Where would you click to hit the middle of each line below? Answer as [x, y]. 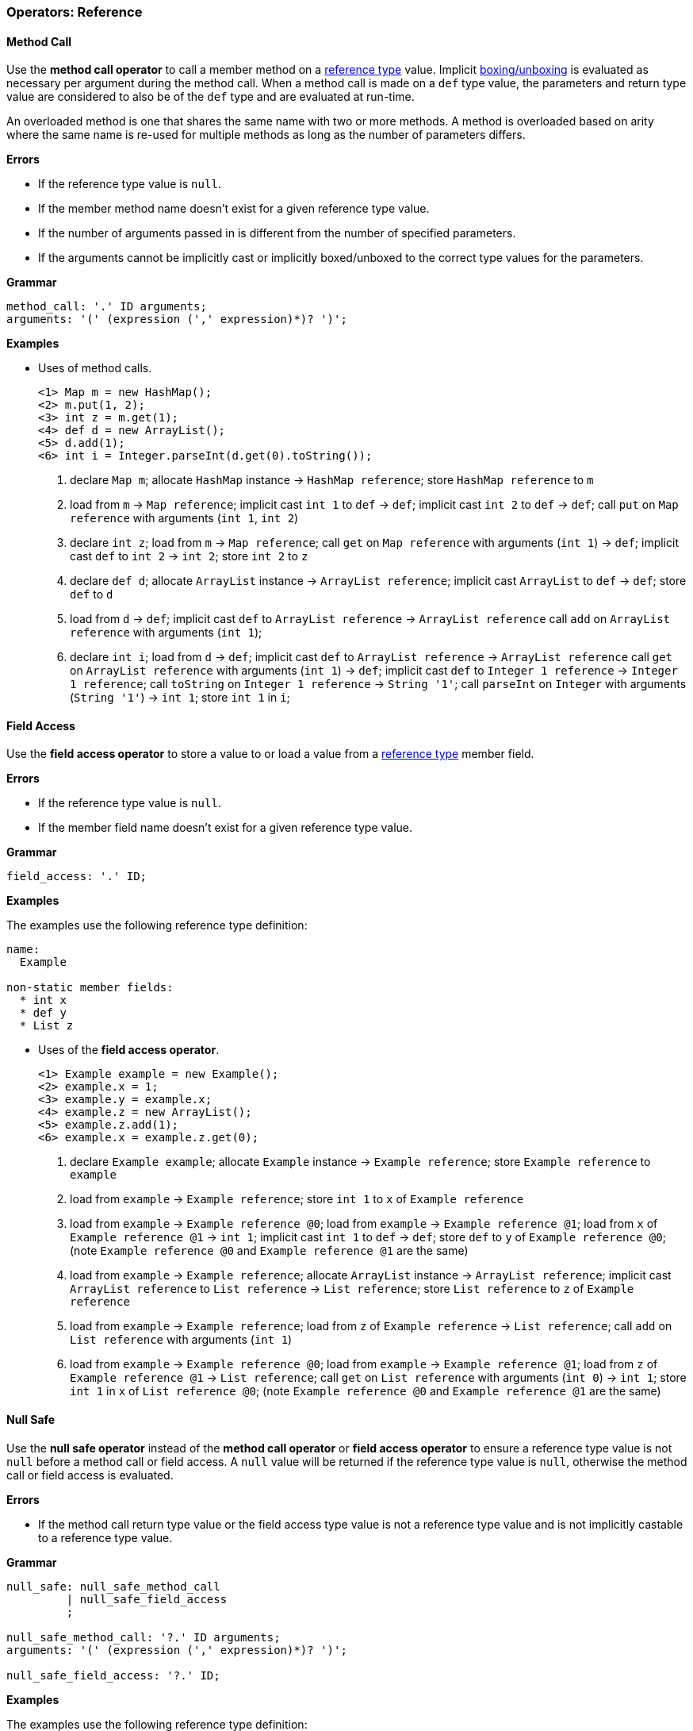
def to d [92, 594]
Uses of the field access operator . [129, 1050]
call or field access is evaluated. [90, 1475]
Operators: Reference [75, 12]
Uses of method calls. [95, 368]
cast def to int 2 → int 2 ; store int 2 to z [189, 556]
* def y [43, 1013]
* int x [43, 1000]
